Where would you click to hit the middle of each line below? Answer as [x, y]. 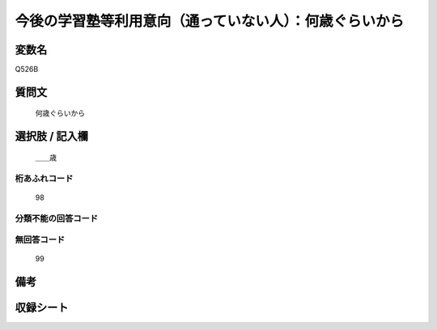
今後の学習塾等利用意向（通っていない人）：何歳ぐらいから [210, 21]
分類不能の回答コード [57, 218]
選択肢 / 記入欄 [52, 136]
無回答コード [40, 240]
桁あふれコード [44, 178]
